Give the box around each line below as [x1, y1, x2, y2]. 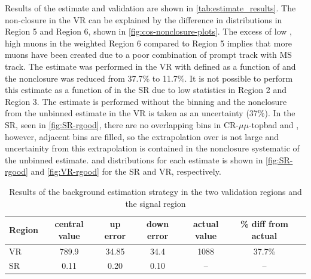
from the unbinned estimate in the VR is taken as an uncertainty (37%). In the [5, 107, 295, 119]
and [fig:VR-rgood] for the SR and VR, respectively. [31, 165, 221, 178]
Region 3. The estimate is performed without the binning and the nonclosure [5, 95, 287, 107]
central [54, 218, 84, 230]
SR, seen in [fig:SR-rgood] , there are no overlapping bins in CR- [5, 118, 239, 131]
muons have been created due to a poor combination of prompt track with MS [5, 48, 292, 61]
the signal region [125, 197, 186, 209]
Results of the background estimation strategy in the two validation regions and [9, 185, 302, 197]
